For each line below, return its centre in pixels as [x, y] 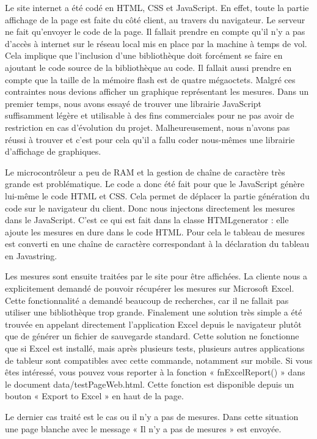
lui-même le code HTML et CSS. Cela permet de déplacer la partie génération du [157, 195]
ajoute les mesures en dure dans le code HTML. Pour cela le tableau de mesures [155, 231]
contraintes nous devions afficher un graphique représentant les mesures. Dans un [157, 91]
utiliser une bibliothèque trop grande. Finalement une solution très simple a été [154, 312]
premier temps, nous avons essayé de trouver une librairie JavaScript [133, 103]
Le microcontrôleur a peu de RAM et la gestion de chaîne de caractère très [145, 172]
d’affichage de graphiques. [53, 151]
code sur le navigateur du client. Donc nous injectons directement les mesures [150, 208]
